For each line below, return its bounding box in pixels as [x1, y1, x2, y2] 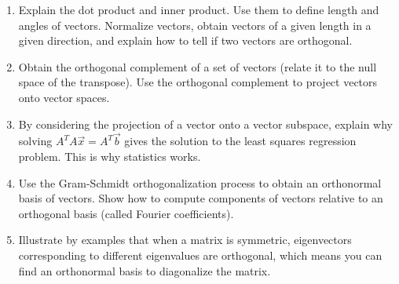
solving [18, 133, 53, 149]
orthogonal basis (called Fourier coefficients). [18, 205, 234, 221]
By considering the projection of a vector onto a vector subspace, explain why [18, 115, 393, 132]
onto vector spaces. [18, 89, 110, 105]
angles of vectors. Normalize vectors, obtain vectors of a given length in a [18, 16, 372, 33]
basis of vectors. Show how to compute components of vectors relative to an [18, 190, 383, 206]
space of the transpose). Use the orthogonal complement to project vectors [18, 74, 378, 90]
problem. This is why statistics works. [18, 147, 201, 164]
